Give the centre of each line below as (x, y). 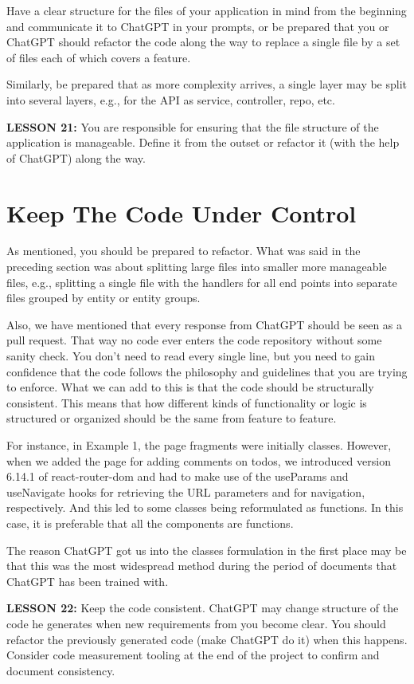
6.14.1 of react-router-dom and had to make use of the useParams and (178, 476)
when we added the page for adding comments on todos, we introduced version (199, 460)
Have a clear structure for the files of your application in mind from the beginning (207, 10)
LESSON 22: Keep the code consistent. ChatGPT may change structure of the (203, 608)
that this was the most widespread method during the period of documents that (202, 566)
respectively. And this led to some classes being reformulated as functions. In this (205, 507)
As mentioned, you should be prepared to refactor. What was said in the (184, 251)
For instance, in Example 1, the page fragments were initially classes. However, (199, 445)
